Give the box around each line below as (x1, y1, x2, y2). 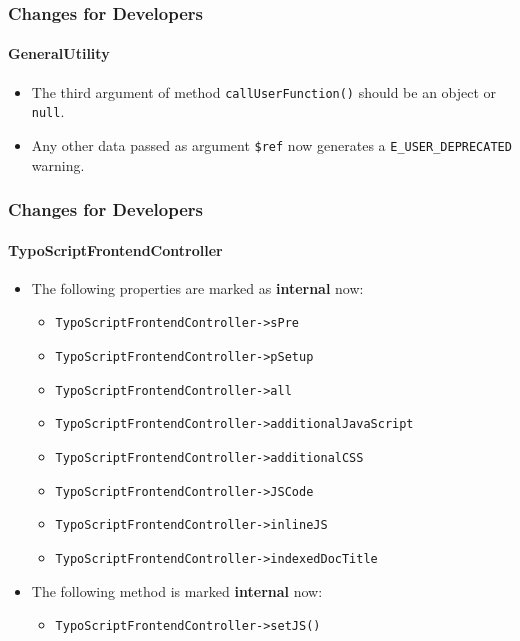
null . (31, 101, 65, 122)
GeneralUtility (8, 43, 110, 64)
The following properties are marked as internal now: (31, 277, 364, 298)
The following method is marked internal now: (31, 580, 323, 601)
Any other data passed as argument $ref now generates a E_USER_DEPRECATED (31, 134, 512, 155)
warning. (31, 154, 85, 175)
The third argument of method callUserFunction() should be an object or (31, 81, 497, 102)
